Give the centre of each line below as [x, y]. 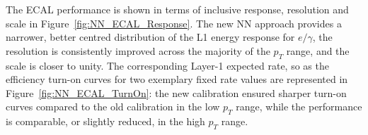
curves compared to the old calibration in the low [113, 107]
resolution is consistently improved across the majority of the [138, 50]
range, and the [318, 50]
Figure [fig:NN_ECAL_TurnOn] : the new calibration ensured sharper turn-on [176, 92]
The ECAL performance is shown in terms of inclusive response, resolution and [177, 9]
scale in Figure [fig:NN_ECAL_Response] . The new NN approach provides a [174, 23]
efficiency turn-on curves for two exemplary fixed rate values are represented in [177, 79]
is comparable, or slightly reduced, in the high [105, 121]
